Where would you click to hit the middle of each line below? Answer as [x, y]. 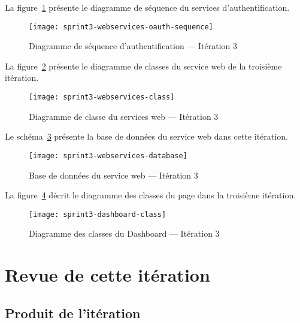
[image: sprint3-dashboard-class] [98, 214]
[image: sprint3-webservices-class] [102, 97]
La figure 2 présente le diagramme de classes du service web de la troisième [143, 66]
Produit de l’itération [73, 313]
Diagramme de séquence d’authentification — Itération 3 [133, 46]
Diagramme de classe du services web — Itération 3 [124, 116]
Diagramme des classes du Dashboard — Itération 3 [124, 233]
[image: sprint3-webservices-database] [108, 156]
